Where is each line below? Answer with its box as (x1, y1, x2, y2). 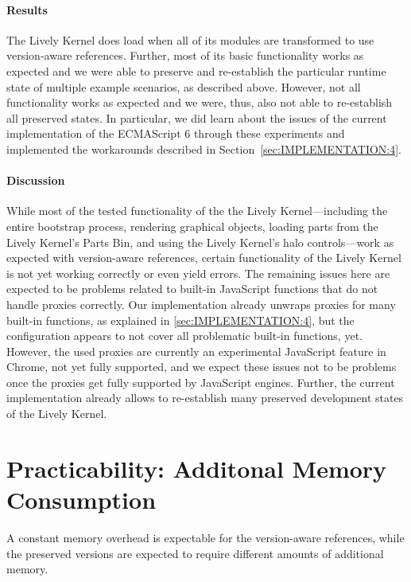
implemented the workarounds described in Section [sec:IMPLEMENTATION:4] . (6, 140, 402, 157)
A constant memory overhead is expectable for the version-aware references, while (6, 529, 405, 545)
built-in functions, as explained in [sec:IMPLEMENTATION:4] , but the (6, 311, 355, 328)
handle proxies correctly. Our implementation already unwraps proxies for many (6, 295, 396, 312)
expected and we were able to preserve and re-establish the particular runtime (6, 62, 386, 79)
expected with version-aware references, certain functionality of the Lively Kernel (6, 249, 401, 266)
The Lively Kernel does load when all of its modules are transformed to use (6, 31, 374, 48)
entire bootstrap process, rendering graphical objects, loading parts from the (6, 217, 378, 234)
